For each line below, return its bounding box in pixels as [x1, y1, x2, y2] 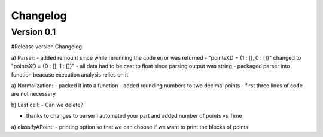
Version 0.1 [11, 26, 56, 37]
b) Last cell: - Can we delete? [11, 101, 84, 108]
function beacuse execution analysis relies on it [11, 71, 129, 78]
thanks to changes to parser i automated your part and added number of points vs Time [26, 112, 242, 120]
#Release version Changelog [11, 43, 83, 50]
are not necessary [11, 90, 56, 98]
